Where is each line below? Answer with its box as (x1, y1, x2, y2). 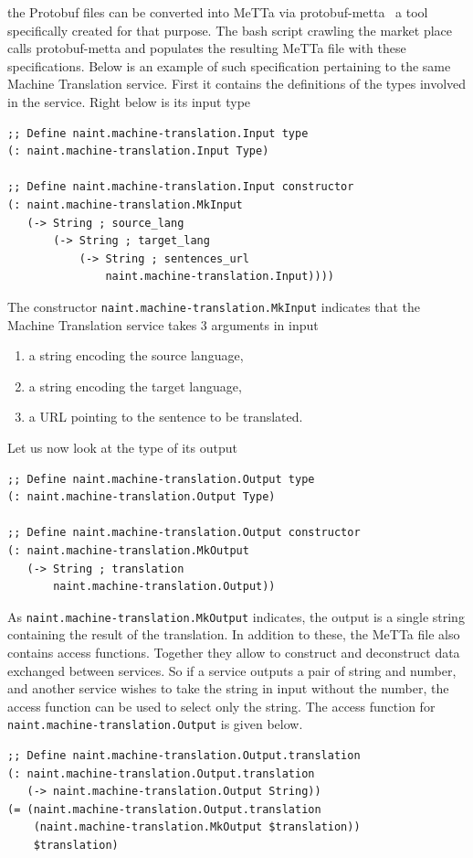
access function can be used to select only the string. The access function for (7, 696, 436, 715)
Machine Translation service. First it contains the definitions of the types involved (7, 74, 467, 93)
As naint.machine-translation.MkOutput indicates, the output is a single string (7, 606, 465, 626)
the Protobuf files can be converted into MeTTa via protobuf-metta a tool (7, 3, 428, 21)
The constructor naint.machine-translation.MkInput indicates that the (7, 296, 420, 316)
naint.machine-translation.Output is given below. (7, 714, 303, 734)
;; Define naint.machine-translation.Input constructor (7, 180, 354, 194)
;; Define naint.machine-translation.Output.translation (7, 748, 361, 762)
